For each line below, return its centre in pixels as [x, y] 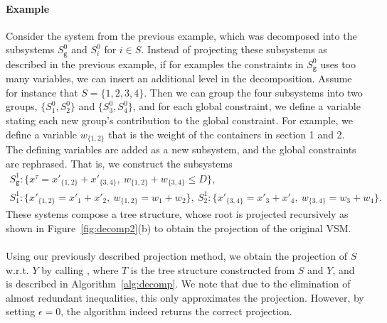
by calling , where [80, 269]
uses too [338, 64]
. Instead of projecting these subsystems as [234, 49]
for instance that [42, 92]
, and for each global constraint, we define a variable [246, 106]
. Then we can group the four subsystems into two [253, 92]
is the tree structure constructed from [213, 269]
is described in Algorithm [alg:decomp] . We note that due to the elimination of [178, 284]
